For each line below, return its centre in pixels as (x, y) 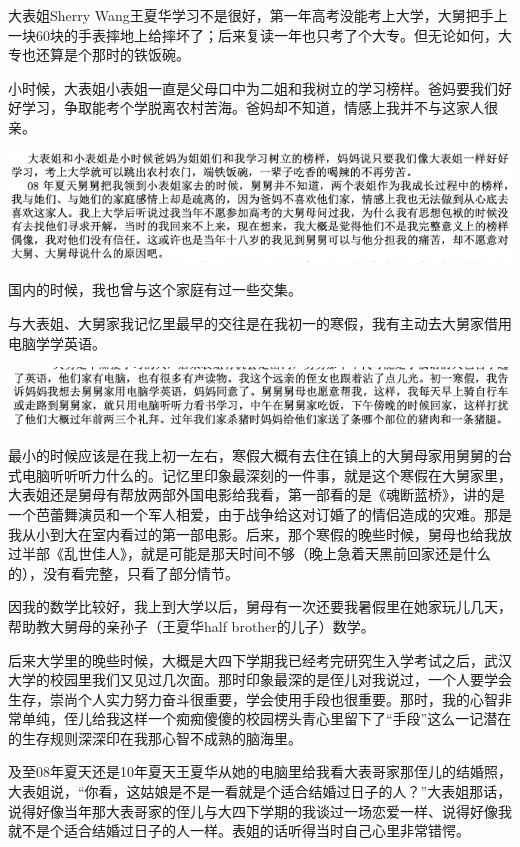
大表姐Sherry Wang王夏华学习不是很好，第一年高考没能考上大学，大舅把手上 (258, 15)
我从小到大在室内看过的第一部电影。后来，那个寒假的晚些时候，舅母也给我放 (260, 533)
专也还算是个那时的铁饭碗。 (99, 54)
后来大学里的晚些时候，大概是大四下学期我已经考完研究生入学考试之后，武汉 (260, 659)
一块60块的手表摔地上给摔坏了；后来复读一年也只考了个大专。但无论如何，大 (260, 34)
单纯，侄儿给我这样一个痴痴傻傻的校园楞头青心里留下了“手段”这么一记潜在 (266, 718)
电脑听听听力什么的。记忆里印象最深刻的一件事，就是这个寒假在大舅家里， (266, 474)
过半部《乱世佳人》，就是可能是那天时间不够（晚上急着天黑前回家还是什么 (249, 553)
